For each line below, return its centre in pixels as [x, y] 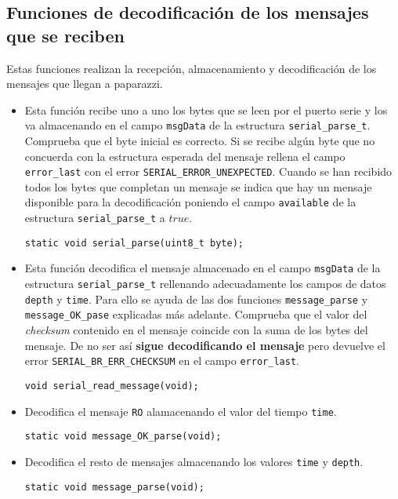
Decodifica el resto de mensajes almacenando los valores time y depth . [194, 461]
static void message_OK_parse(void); [123, 437]
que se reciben [65, 35]
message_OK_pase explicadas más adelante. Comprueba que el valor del [196, 314]
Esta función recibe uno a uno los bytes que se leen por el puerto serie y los [206, 109]
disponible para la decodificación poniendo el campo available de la [190, 202]
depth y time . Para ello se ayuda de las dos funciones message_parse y [196, 299]
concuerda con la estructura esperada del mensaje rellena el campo [185, 156]
